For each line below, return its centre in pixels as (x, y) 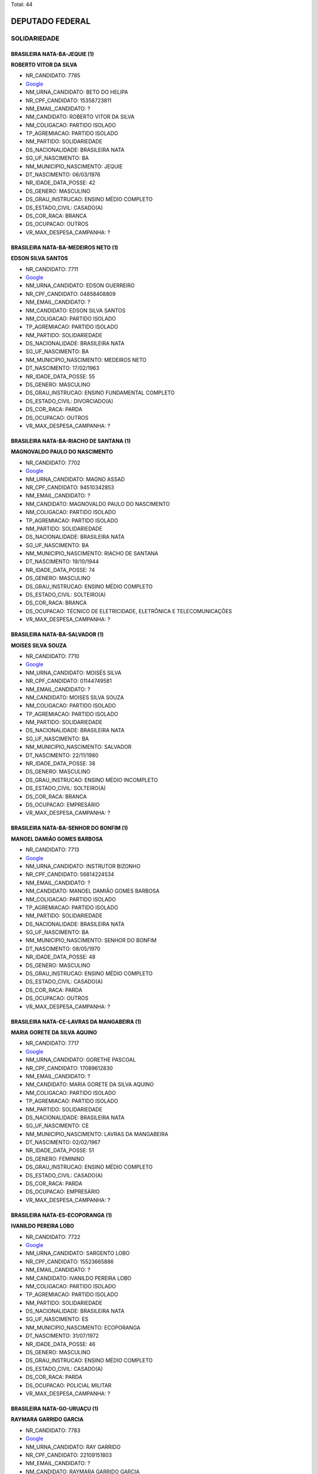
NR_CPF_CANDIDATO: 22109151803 (69, 1455)
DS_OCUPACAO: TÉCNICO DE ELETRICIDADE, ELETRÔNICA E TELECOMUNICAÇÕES (129, 611)
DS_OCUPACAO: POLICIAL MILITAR (69, 1385)
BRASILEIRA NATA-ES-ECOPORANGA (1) (62, 1215)
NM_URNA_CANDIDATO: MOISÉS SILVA (74, 673)
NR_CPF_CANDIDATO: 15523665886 (70, 1261)
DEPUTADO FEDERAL (51, 21)
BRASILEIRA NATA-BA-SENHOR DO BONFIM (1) (69, 828)
